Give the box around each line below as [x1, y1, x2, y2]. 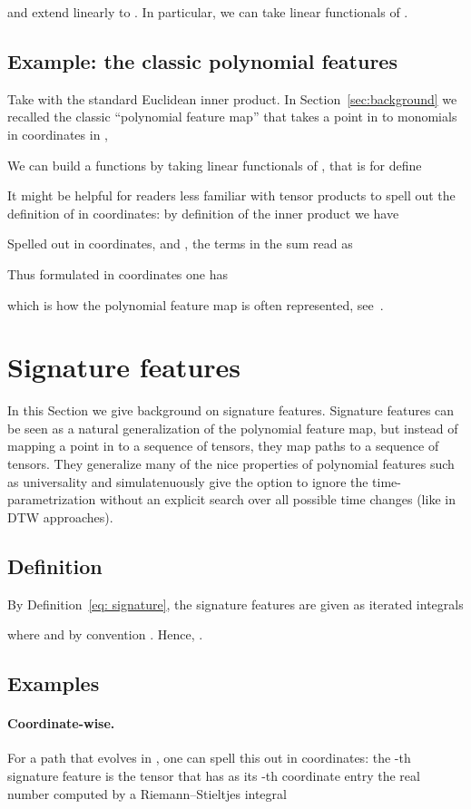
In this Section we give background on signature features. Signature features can [7, 401, 455, 420]
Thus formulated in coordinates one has [7, 264, 228, 283]
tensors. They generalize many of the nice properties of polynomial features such [7, 454, 455, 473]
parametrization [7, 490, 96, 509]
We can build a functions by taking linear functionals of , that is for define [7, 155, 422, 174]
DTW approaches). [7, 507, 113, 526]
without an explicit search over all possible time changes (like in [99, 490, 456, 509]
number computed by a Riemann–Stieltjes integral [7, 784, 287, 803]
